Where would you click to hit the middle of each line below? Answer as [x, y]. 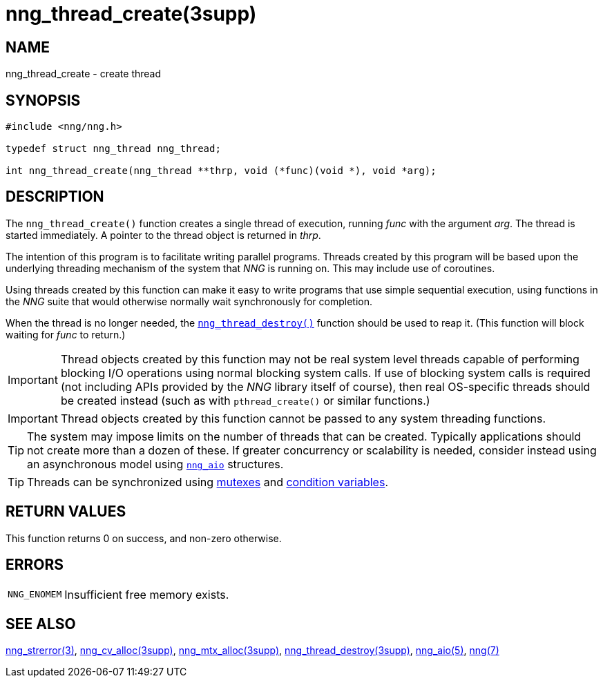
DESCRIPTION [55, 197]
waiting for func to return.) [66, 334]
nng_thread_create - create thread [84, 74]
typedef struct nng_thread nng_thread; [113, 149]
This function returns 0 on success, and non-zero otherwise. [144, 538]
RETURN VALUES [66, 512]
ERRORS [35, 565]
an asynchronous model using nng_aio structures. [155, 464]
